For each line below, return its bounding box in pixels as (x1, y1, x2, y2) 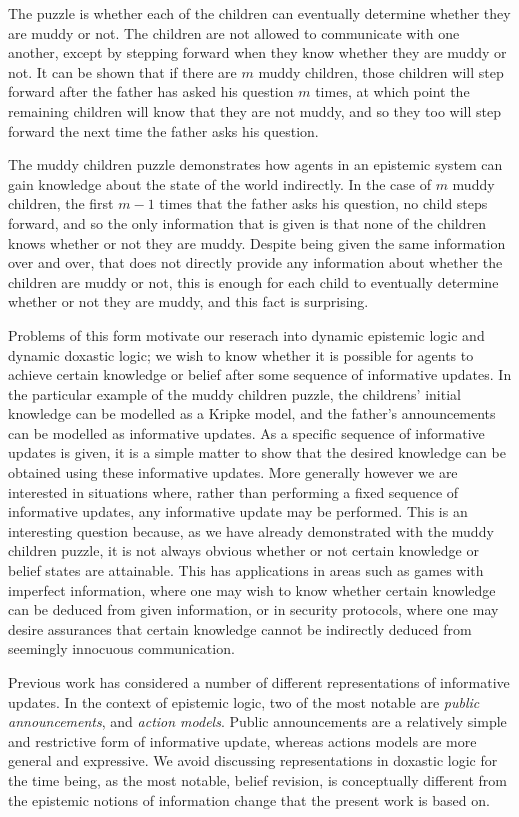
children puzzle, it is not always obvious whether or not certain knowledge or (8, 540, 479, 561)
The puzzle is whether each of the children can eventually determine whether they (8, 3, 511, 23)
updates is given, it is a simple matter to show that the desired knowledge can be (8, 442, 506, 463)
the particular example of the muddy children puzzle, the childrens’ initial (8, 383, 461, 404)
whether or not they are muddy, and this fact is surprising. (8, 291, 369, 312)
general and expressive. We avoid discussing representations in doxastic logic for (8, 750, 498, 771)
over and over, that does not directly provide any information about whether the (8, 252, 503, 273)
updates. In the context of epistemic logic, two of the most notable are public (8, 691, 480, 712)
